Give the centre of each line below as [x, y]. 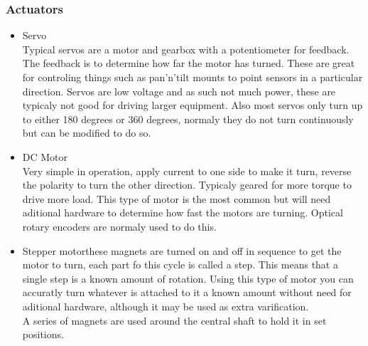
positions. [43, 334]
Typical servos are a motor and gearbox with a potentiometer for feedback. [186, 49]
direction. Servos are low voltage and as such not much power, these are [179, 91]
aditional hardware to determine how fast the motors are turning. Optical [183, 213]
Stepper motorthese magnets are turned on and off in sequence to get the [182, 250]
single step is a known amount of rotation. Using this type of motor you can [188, 278]
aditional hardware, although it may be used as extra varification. [166, 306]
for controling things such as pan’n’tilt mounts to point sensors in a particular [193, 77]
